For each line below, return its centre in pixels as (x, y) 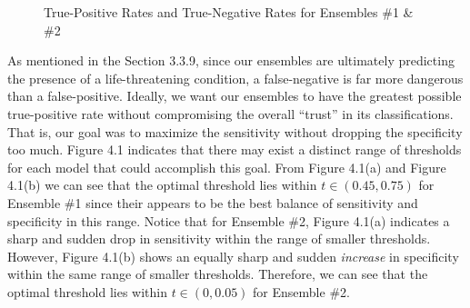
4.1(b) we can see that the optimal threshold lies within (162, 185)
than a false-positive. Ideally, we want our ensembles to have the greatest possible (235, 96)
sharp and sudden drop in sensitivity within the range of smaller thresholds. (219, 238)
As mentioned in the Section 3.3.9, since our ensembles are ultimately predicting (231, 60)
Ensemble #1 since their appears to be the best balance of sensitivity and (213, 202)
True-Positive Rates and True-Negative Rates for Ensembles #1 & (229, 12)
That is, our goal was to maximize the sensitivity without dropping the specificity (235, 131)
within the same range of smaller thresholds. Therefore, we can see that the (218, 274)
